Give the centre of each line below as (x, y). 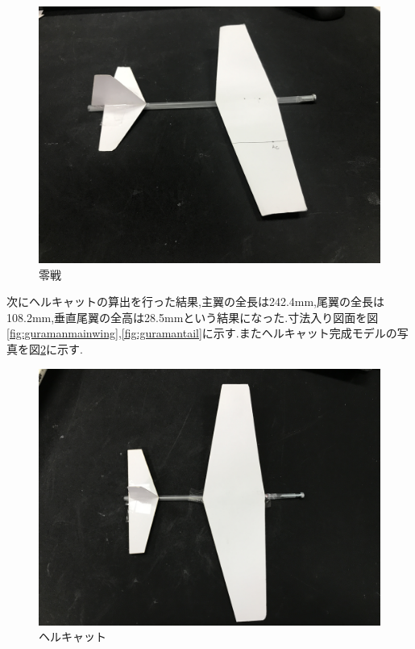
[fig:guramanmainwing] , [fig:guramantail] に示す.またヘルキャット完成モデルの (202, 333)
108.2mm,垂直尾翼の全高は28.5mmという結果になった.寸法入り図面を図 (193, 317)
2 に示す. (62, 348)
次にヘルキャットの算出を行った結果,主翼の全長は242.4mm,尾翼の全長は (195, 301)
